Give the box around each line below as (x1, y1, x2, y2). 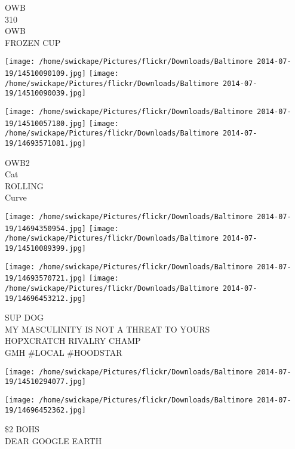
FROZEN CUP (5, 36, 61, 48)
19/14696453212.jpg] (5, 294, 87, 303)
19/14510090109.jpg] (5, 69, 87, 78)
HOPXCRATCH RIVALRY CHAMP (5, 334, 141, 347)
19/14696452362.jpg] (5, 405, 87, 414)
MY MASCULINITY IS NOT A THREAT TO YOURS (5, 322, 210, 335)
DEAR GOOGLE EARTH (5, 434, 102, 447)
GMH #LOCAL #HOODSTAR (5, 346, 122, 359)
